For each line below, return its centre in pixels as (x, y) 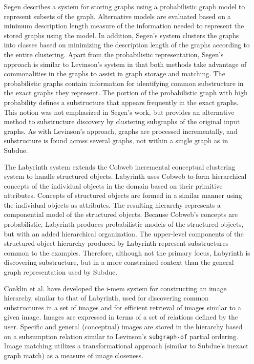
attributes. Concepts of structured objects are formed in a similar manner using (123, 195)
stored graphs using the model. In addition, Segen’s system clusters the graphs (122, 35)
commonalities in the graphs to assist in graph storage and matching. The (115, 74)
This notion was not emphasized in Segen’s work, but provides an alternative (119, 112)
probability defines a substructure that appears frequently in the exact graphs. (121, 102)
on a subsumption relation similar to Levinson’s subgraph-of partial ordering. (121, 336)
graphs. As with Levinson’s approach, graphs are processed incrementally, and (121, 131)
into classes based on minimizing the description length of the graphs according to (127, 45)
